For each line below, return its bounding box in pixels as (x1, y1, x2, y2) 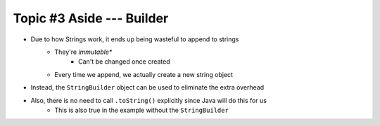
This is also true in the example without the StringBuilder (54, 106, 229, 114)
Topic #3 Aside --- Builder (13, 10, 169, 26)
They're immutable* (54, 48, 113, 56)
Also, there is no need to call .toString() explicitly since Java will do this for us (30, 96, 267, 104)
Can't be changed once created (78, 57, 170, 66)
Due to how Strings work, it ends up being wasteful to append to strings (30, 35, 239, 43)
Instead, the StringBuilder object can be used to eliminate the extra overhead (30, 83, 265, 92)
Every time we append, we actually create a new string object (54, 70, 234, 78)
